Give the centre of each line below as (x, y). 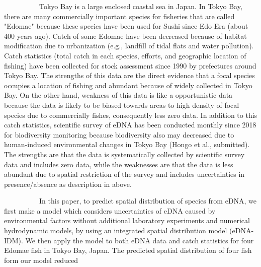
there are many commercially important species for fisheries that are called (119, 16)
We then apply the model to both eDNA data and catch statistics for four (140, 240)
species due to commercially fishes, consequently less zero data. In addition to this (131, 115)
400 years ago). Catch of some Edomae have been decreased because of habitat (125, 36)
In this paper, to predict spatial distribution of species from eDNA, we (148, 201)
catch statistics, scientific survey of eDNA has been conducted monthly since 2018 (130, 125)
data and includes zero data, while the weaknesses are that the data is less (119, 164)
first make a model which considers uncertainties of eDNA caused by (110, 210)
